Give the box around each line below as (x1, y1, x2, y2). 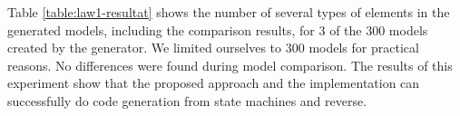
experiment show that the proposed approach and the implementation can (7, 73, 420, 92)
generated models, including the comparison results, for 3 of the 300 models (7, 20, 428, 39)
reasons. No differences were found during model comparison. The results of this (7, 55, 453, 74)
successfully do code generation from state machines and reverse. (7, 91, 367, 110)
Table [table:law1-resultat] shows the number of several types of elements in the (7, 3, 450, 21)
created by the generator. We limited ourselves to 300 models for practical (7, 38, 419, 57)
